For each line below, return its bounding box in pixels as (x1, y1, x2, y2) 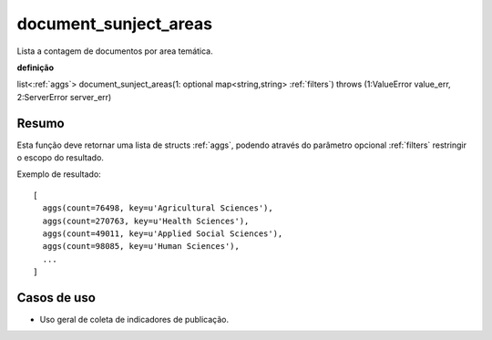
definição (16, 62, 55, 73)
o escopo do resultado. (16, 152, 105, 163)
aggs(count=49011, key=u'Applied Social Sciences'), (42, 228, 283, 239)
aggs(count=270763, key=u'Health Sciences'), (42, 215, 250, 226)
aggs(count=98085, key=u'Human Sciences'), (42, 242, 241, 252)
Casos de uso (16, 290, 96, 305)
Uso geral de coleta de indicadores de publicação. (39, 314, 230, 325)
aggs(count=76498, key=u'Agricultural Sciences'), (42, 203, 273, 213)
